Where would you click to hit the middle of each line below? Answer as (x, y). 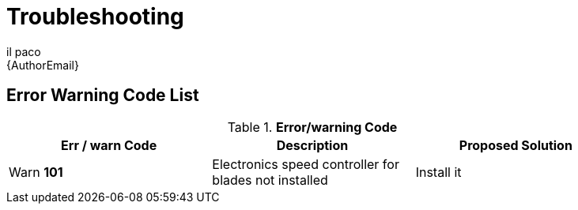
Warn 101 (36, 172)
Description (312, 145)
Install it (438, 172)
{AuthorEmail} (43, 65)
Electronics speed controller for (306, 164)
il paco (24, 51)
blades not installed (270, 180)
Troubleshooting (95, 17)
